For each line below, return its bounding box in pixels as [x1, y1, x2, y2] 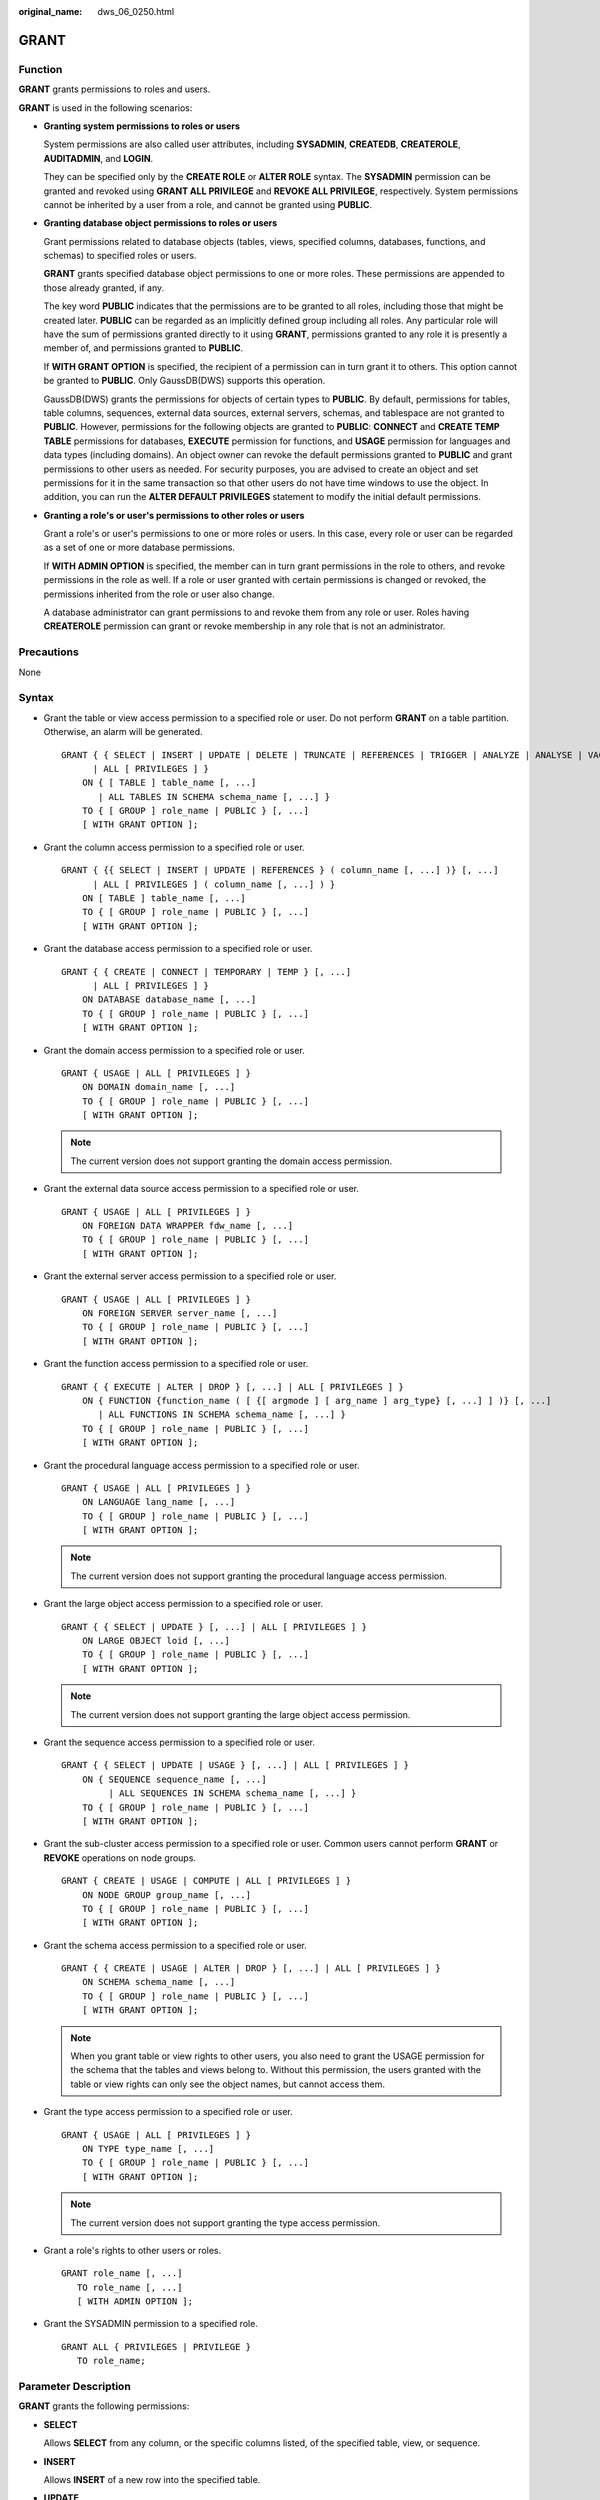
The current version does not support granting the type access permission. [70, 2216, 381, 2229]
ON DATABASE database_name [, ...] [81, 994, 257, 1005]
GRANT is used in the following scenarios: [18, 101, 193, 114]
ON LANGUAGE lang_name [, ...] [81, 1496, 236, 1508]
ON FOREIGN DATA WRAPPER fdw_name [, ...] [81, 1220, 294, 1232]
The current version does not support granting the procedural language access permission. [70, 1570, 448, 1582]
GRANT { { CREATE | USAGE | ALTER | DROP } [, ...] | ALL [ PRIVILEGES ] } [61, 1963, 441, 1974]
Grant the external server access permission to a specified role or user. [43, 1270, 337, 1282]
